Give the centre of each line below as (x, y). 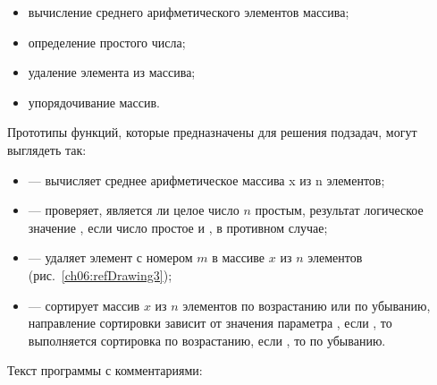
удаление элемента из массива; (112, 72)
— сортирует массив (84, 305)
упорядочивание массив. (94, 102)
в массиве (239, 257)
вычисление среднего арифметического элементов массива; (189, 12)
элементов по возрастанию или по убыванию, (307, 305)
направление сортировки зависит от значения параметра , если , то (210, 323)
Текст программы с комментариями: (105, 370)
